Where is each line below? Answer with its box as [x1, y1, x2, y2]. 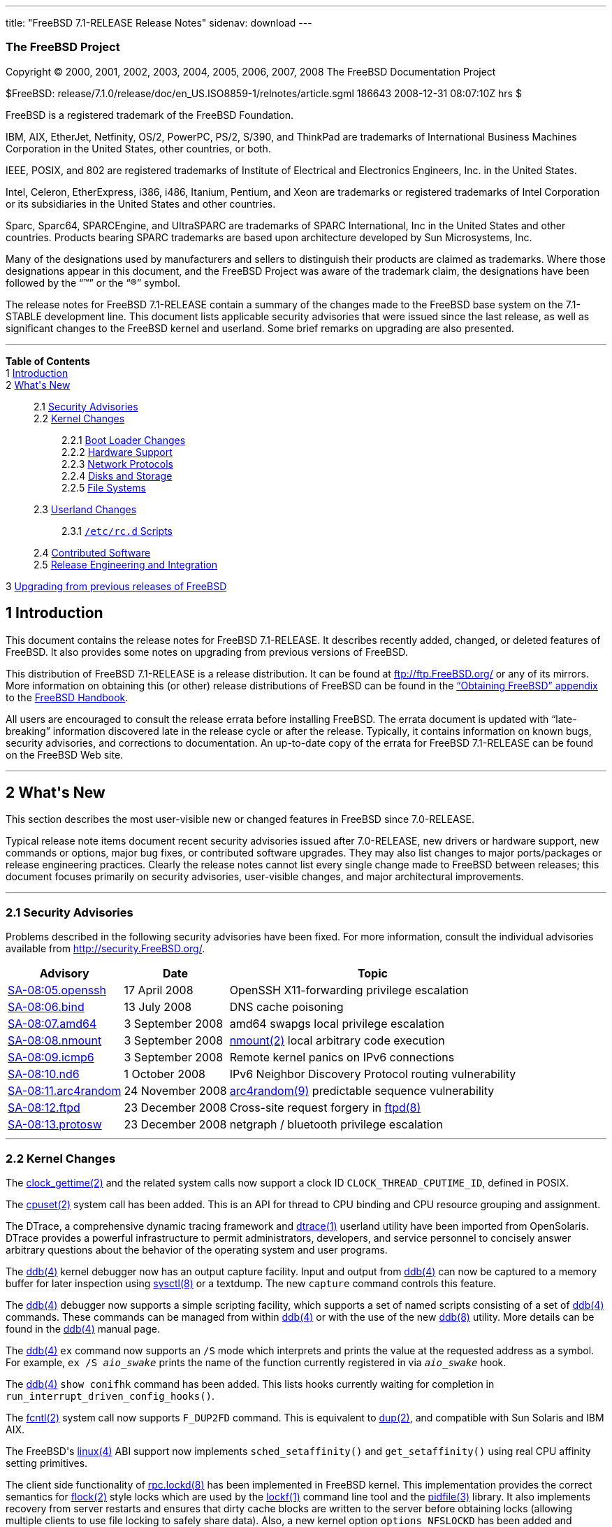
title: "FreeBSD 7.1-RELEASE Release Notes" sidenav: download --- [6, 17, 312, 29]
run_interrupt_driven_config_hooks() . [6, 1389, 215, 1402]
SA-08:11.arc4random [8, 1084, 122, 1098]
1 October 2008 [124, 1067, 205, 1082]
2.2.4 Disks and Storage [61, 469, 173, 482]
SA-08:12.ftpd [8, 1101, 80, 1115]
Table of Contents [6, 354, 90, 367]
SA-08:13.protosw [8, 1117, 102, 1132]
